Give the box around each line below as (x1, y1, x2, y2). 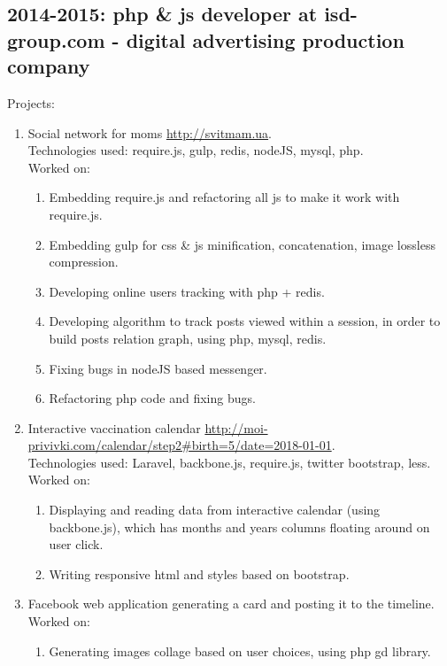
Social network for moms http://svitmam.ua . (27, 123, 273, 142)
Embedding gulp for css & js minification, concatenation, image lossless (49, 235, 435, 253)
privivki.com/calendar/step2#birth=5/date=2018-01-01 (27, 436, 332, 454)
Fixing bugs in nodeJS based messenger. (49, 359, 267, 377)
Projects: (7, 93, 55, 112)
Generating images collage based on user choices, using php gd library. (49, 641, 431, 660)
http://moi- (204, 418, 268, 437)
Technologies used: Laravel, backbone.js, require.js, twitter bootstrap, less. (27, 453, 431, 471)
